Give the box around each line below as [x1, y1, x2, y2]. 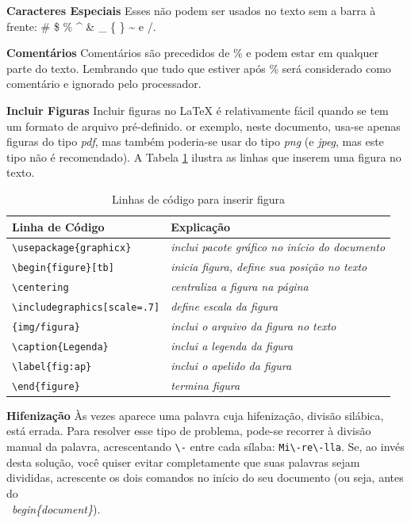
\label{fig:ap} [12, 361, 92, 372]
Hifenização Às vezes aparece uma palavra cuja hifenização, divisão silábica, [6, 407, 384, 423]
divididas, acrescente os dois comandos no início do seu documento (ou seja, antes [6, 469, 404, 486]
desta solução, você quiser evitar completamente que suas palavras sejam [6, 453, 360, 470]
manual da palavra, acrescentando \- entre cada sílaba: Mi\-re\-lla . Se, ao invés [6, 438, 405, 455]
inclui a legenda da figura [171, 337, 294, 353]
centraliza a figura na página [171, 278, 309, 295]
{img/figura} [12, 322, 80, 333]
